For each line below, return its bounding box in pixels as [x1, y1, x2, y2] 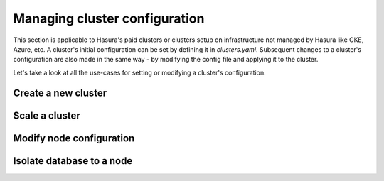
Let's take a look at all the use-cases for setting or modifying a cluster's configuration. [13, 68, 266, 77]
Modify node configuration [13, 132, 135, 144]
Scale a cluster [13, 109, 81, 121]
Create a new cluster [13, 87, 107, 99]
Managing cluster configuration [13, 11, 205, 26]
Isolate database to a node [13, 155, 133, 167]
